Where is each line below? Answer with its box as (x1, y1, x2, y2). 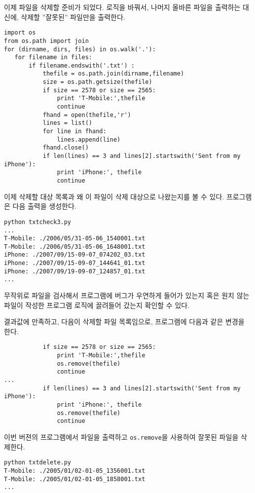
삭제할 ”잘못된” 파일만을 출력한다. (21, 11, 125, 22)
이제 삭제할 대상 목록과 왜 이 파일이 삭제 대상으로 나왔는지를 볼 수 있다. (4, 191, 224, 201)
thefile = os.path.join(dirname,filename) (42, 70, 184, 77)
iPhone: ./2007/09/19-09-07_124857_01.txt (4, 267, 146, 275)
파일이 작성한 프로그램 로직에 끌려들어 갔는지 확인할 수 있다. (4, 300, 190, 310)
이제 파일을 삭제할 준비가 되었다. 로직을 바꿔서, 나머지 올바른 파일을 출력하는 (4, 2, 241, 12)
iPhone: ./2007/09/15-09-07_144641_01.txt (4, 260, 146, 267)
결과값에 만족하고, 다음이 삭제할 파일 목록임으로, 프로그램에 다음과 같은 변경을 (4, 316, 245, 327)
